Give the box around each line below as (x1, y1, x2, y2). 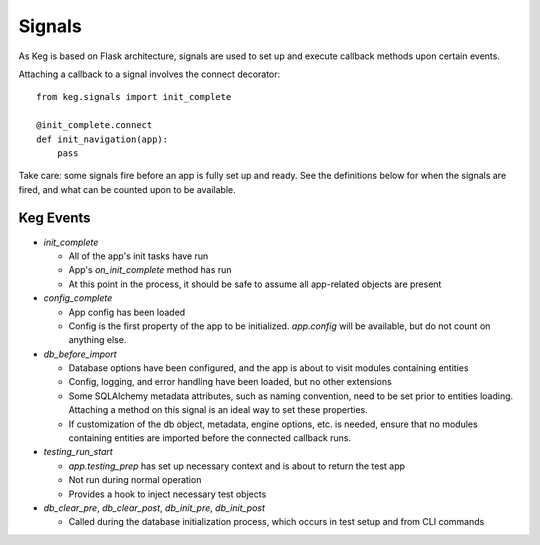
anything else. (68, 334, 127, 346)
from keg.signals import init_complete (36, 91, 232, 103)
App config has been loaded (68, 306, 186, 318)
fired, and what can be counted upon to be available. (18, 183, 237, 195)
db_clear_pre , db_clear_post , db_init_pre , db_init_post (43, 502, 265, 514)
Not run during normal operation (68, 474, 202, 486)
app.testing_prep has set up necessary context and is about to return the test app (68, 460, 405, 472)
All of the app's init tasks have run (68, 250, 209, 262)
